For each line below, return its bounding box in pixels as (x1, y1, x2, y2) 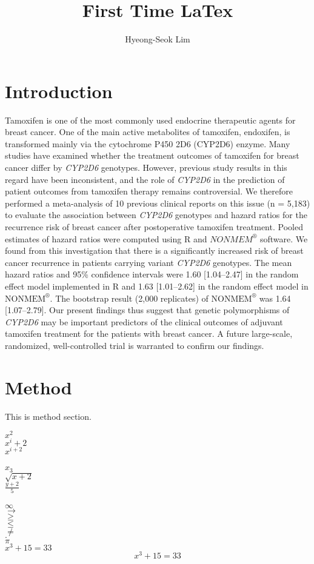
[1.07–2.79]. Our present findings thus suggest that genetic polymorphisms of (5, 304, 290, 316)
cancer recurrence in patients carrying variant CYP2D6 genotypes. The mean (5, 256, 292, 268)
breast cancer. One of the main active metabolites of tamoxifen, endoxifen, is (5, 125, 290, 138)
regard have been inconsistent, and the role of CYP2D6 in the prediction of (5, 173, 285, 185)
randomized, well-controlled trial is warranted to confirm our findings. (5, 339, 264, 351)
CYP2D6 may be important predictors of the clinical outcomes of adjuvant (5, 315, 283, 328)
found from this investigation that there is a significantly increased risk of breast (5, 244, 304, 257)
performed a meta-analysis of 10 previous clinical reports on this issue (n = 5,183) (5, 196, 310, 209)
